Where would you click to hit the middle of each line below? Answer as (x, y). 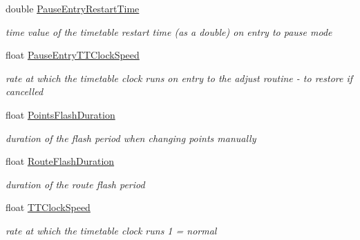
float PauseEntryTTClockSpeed (73, 55)
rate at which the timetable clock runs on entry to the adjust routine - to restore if (179, 78)
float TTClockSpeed (48, 207)
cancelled (25, 91)
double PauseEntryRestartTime (73, 8)
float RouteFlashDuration (60, 161)
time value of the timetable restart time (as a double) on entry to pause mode (169, 31)
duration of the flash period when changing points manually (131, 138)
